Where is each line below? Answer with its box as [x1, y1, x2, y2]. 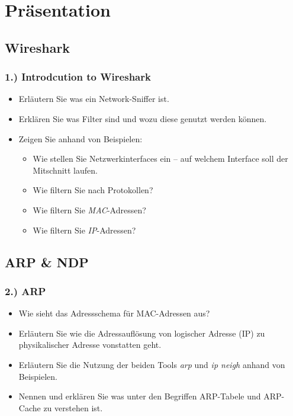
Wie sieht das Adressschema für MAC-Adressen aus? [18, 307, 210, 319]
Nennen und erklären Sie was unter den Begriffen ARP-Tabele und [18, 390, 261, 402]
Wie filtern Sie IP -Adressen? [33, 223, 136, 236]
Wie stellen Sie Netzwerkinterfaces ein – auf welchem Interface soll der [33, 152, 288, 165]
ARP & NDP [5, 252, 89, 271]
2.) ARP [5, 283, 46, 298]
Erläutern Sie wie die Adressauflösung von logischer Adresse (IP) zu [18, 327, 265, 339]
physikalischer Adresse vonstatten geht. [18, 338, 162, 351]
